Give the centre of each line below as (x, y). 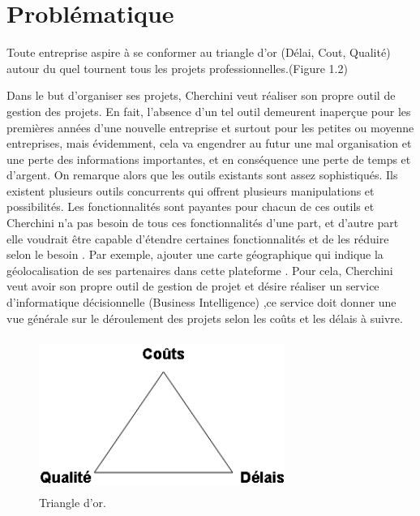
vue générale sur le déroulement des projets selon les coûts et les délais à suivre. (205, 318)
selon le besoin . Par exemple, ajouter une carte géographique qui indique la (195, 254)
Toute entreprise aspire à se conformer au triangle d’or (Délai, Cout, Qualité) (199, 52)
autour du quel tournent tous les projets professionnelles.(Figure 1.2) (177, 68)
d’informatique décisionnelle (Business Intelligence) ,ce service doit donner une (201, 302)
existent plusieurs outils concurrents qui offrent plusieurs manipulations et (191, 190)
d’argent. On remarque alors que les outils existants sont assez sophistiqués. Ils (202, 175)
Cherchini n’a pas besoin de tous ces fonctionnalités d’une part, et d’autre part (203, 223)
